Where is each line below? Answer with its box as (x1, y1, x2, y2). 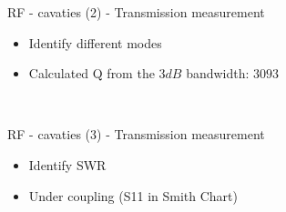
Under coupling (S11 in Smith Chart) (28, 186, 238, 205)
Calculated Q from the (28, 64, 155, 83)
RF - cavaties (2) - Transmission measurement (7, 3, 265, 21)
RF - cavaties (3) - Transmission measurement (7, 125, 265, 144)
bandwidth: (186, 64, 250, 83)
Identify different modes (28, 33, 162, 52)
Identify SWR (28, 155, 107, 174)
